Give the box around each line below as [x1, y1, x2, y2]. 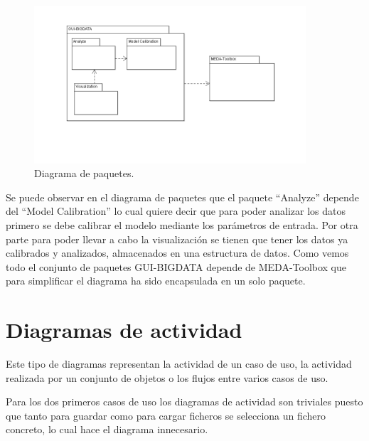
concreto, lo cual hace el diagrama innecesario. [6, 422, 208, 437]
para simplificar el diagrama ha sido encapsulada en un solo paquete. [6, 273, 306, 288]
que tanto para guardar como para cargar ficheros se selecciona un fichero [6, 408, 326, 423]
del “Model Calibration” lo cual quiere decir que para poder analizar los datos [6, 203, 346, 218]
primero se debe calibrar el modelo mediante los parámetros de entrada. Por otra [6, 217, 358, 232]
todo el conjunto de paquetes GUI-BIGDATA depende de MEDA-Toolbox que [6, 259, 347, 274]
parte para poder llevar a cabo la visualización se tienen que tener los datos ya [6, 231, 348, 246]
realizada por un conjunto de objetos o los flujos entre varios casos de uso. [6, 370, 328, 385]
